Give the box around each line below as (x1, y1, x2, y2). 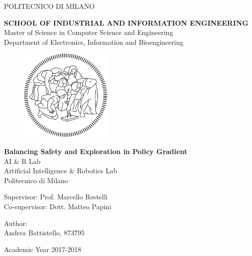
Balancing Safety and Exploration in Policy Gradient (4, 146, 188, 157)
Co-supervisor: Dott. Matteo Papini (4, 201, 112, 212)
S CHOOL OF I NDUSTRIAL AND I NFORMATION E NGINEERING (4, 17, 249, 28)
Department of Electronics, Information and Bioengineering (4, 36, 184, 47)
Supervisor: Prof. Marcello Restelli (4, 192, 108, 202)
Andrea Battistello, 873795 (4, 227, 85, 238)
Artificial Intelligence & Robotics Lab (4, 165, 117, 176)
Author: (4, 218, 28, 228)
